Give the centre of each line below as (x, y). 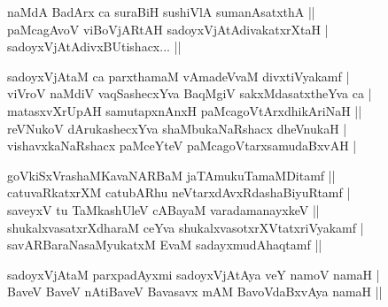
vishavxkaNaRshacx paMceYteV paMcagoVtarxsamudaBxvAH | (182, 146)
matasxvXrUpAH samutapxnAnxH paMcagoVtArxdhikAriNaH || (185, 110)
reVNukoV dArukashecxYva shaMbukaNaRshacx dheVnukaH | (177, 128)
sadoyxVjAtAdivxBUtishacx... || (94, 46)
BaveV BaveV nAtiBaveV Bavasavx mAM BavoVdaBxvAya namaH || (195, 292)
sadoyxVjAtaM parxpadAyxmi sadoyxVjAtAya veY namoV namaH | (194, 274)
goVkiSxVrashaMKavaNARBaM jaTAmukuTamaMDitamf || (171, 175)
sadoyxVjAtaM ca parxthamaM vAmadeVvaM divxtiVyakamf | (178, 76)
